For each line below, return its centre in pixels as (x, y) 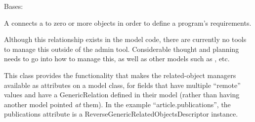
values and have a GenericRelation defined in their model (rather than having (122, 95)
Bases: (14, 6)
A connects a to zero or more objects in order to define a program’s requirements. (128, 22)
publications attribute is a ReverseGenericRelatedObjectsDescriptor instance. (121, 114)
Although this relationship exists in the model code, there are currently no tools (125, 39)
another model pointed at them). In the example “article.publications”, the (117, 104)
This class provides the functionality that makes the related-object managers (120, 75)
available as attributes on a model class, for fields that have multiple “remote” (122, 85)
